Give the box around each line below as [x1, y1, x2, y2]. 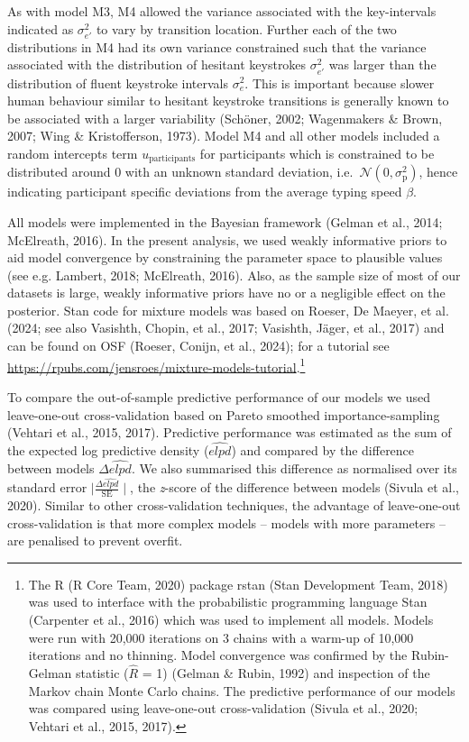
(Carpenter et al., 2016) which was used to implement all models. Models [28, 610, 434, 628]
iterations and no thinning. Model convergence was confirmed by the [28, 646, 408, 664]
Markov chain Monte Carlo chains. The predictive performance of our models [28, 681, 455, 700]
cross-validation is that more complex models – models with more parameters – [7, 513, 446, 532]
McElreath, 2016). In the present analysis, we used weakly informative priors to [7, 230, 447, 249]
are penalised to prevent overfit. [7, 531, 183, 550]
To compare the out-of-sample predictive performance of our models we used [7, 387, 430, 406]
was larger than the [328, 55, 437, 74]
